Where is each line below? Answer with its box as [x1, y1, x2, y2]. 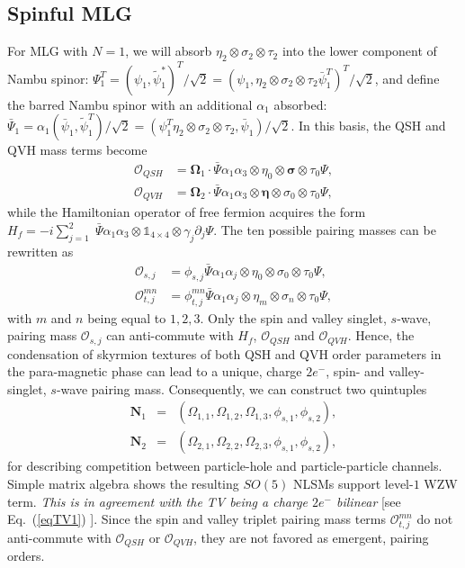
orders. [7, 546, 45, 565]
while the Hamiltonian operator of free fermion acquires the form [7, 203, 366, 221]
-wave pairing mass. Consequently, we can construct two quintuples [56, 379, 427, 398]
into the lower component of [282, 41, 437, 60]
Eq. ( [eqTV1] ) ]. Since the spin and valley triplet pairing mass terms [7, 509, 387, 528]
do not [416, 509, 453, 528]
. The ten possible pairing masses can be [213, 221, 436, 239]
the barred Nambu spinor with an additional [7, 95, 253, 113]
